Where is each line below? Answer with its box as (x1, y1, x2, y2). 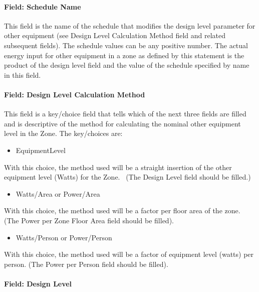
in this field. (4, 69, 41, 80)
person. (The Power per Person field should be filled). (4, 258, 168, 269)
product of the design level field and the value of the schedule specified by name (4, 60, 249, 70)
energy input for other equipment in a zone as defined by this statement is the (4, 50, 244, 60)
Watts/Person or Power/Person (16, 232, 112, 242)
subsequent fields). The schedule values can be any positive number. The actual (4, 40, 248, 50)
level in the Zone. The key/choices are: (4, 128, 123, 138)
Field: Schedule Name (4, 1, 81, 12)
